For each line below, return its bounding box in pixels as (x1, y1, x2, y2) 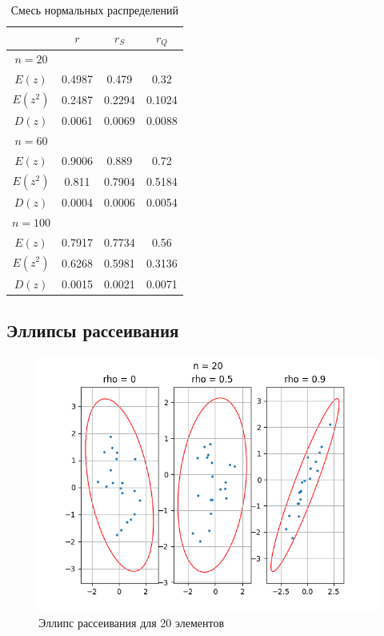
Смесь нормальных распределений (10, 2, 179, 18)
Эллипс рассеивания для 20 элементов (38, 614, 225, 630)
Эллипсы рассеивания (6, 318, 179, 343)
